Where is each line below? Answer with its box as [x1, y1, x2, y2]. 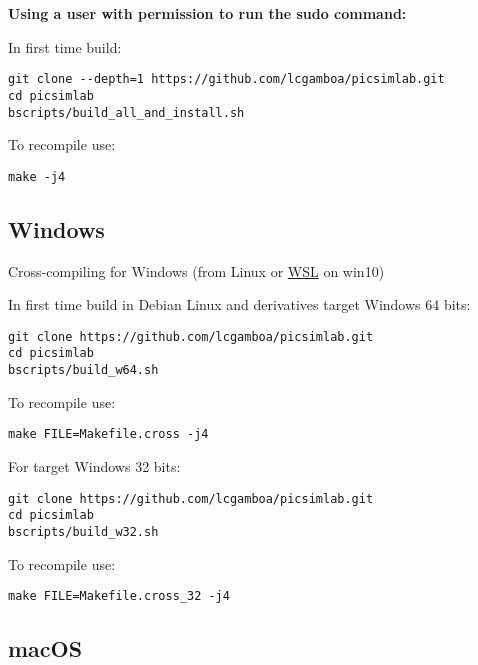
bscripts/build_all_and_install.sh [8, 105, 245, 120]
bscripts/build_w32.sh [8, 524, 159, 539]
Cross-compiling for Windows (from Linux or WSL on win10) [8, 260, 385, 281]
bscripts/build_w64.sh [8, 363, 159, 378]
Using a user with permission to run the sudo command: [8, 3, 407, 23]
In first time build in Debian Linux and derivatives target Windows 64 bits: [8, 294, 471, 315]
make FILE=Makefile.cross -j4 [8, 427, 209, 442]
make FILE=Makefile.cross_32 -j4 [8, 589, 230, 604]
